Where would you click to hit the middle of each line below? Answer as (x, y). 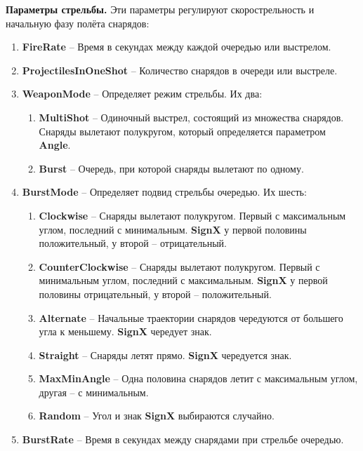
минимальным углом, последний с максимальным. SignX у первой (183, 280)
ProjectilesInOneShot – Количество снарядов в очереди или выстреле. (180, 70)
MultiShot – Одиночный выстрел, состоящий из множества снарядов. (191, 117)
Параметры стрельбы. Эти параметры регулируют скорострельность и (160, 9)
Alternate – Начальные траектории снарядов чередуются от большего (191, 317)
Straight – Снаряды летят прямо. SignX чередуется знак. (165, 355)
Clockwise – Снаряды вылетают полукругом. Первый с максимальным (192, 215)
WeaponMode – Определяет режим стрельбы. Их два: (142, 94)
